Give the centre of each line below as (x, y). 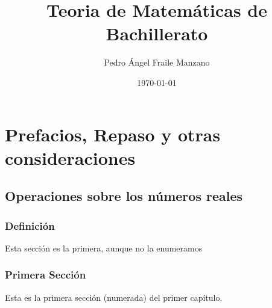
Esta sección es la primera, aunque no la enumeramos (104, 248)
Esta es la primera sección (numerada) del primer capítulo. (114, 297)
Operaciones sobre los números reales (124, 196)
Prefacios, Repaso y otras (113, 134)
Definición (30, 225)
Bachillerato (157, 33)
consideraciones (70, 157)
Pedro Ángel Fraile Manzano (157, 62)
